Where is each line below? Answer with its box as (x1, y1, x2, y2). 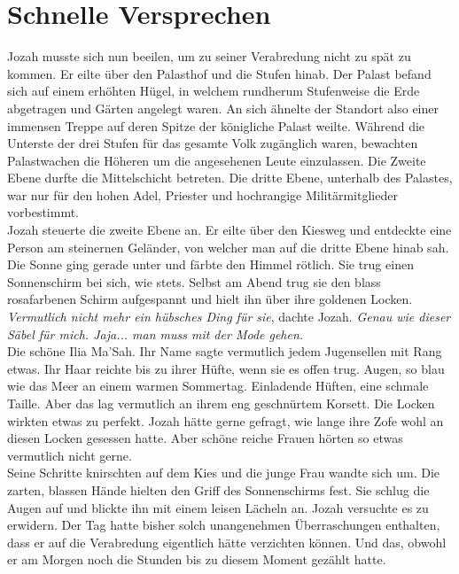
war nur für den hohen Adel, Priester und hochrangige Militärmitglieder (7, 185, 398, 204)
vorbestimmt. (7, 203, 80, 221)
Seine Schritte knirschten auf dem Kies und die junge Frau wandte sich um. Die (7, 463, 440, 482)
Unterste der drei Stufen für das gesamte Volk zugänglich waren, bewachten (7, 134, 418, 152)
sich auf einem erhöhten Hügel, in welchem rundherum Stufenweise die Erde (7, 81, 420, 100)
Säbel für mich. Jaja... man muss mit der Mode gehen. (7, 324, 304, 343)
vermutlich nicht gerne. (7, 446, 132, 464)
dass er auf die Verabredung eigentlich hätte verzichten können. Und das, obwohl (7, 532, 447, 551)
